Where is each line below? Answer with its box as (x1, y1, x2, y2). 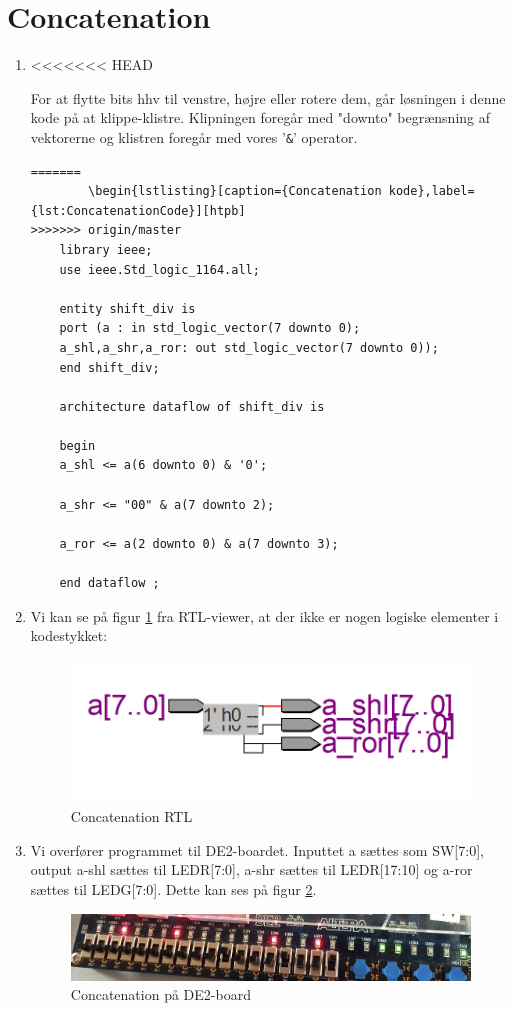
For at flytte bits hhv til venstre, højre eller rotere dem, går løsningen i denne (30, 87, 506, 108)
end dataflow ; (59, 576, 160, 591)
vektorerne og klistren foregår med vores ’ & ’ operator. (30, 126, 358, 147)
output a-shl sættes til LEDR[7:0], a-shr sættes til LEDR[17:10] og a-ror (30, 859, 473, 880)
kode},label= (388, 184, 475, 199)
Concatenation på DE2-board (70, 984, 251, 1005)
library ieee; (59, 242, 153, 257)
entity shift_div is (59, 301, 196, 316)
